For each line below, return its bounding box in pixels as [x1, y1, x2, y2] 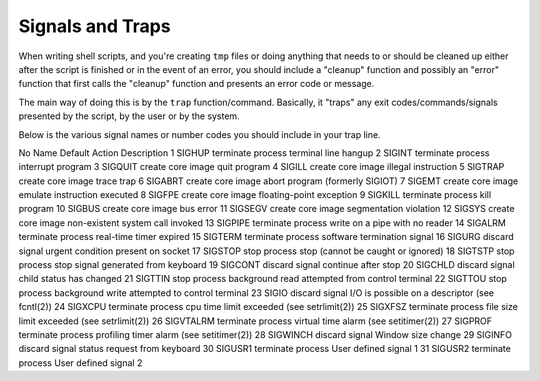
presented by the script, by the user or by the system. [18, 110, 240, 122]
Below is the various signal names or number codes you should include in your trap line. [18, 128, 381, 140]
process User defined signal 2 [18, 356, 143, 369]
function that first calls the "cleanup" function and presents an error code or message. [18, 78, 375, 90]
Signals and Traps [18, 15, 171, 37]
